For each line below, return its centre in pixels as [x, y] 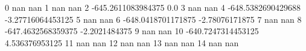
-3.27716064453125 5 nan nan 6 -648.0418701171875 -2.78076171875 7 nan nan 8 [153, 19]
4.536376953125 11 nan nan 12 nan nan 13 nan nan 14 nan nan [122, 42]
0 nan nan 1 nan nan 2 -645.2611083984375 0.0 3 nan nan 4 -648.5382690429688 [153, 7]
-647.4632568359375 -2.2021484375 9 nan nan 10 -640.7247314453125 [132, 31]
